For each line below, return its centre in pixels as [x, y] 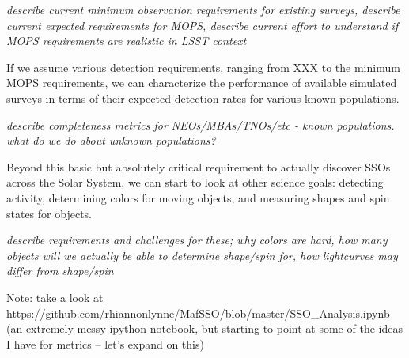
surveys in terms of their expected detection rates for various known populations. [203, 98]
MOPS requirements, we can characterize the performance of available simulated [202, 83]
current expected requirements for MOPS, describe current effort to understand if [203, 25]
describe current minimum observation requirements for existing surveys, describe [203, 9]
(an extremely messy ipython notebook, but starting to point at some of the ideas [204, 328]
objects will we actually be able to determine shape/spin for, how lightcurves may [202, 255]
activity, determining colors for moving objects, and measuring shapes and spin [198, 197]
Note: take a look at [55, 297]
